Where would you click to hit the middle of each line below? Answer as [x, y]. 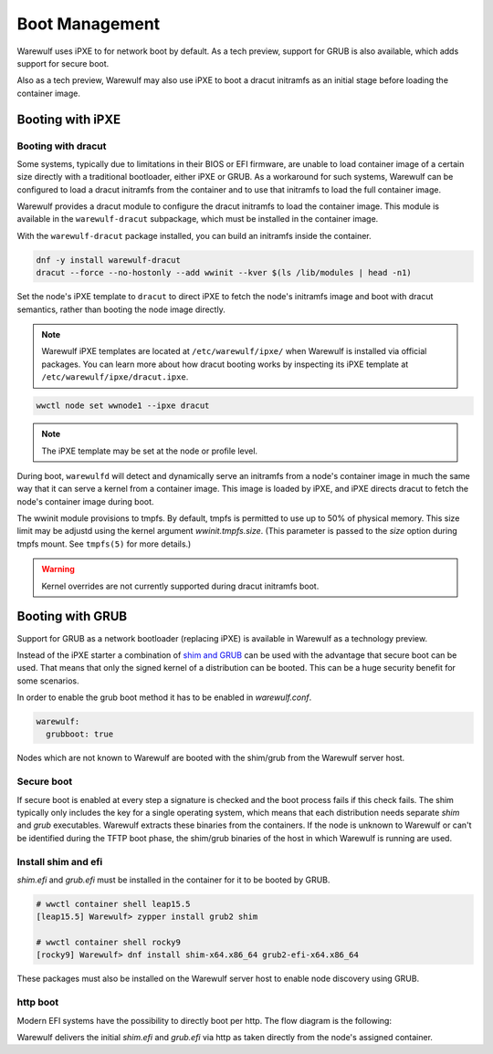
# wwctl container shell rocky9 [109, 943]
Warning [58, 569]
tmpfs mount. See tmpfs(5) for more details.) [104, 544]
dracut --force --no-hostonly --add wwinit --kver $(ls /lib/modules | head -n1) [224, 273]
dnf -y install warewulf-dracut [109, 260]
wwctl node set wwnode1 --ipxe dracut [123, 406]
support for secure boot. [63, 63]
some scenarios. [48, 681]
